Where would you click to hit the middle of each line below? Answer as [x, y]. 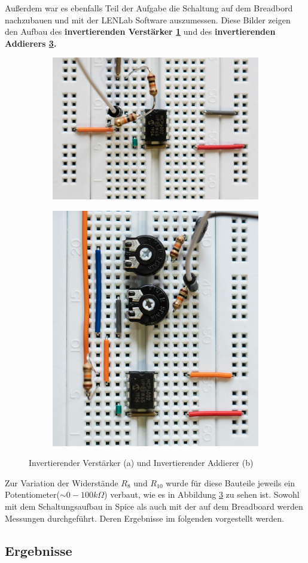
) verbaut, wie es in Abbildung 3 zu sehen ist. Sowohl [202, 494]
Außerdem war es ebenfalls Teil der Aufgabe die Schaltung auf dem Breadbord [149, 8]
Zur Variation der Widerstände [62, 482]
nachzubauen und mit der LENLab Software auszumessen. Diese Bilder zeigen [148, 19]
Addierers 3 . [31, 43]
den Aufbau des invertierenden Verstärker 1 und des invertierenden [140, 31]
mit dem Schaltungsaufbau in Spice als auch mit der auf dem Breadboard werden [154, 506]
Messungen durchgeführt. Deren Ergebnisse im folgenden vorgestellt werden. [144, 518]
